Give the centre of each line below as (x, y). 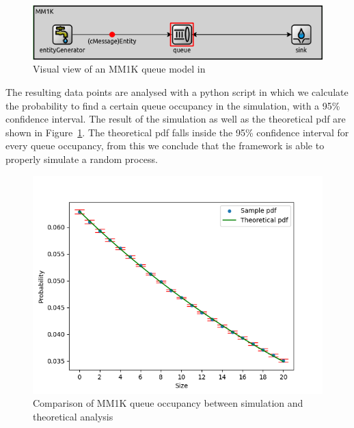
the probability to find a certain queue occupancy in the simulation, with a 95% (173, 105)
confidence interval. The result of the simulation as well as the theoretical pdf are (176, 119)
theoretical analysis (73, 416)
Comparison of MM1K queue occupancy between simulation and (168, 403)
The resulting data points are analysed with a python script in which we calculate (177, 92)
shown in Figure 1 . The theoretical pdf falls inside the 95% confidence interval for (177, 132)
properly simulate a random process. (82, 159)
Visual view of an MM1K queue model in (119, 69)
